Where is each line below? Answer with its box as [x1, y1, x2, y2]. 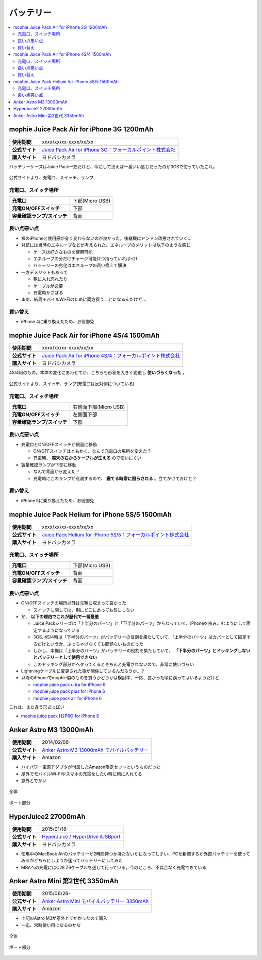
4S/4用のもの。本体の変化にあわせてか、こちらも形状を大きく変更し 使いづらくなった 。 [9, 370, 187, 376]
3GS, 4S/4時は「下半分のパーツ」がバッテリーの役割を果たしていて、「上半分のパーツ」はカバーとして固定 [33, 634, 247, 640]
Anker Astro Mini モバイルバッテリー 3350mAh [42, 898, 149, 905]
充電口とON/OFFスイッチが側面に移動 [21, 441, 97, 447]
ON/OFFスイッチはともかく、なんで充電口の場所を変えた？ [33, 448, 151, 454]
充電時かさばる [33, 290, 63, 295]
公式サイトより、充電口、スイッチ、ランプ [9, 174, 94, 180]
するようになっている [37, 627, 80, 633]
